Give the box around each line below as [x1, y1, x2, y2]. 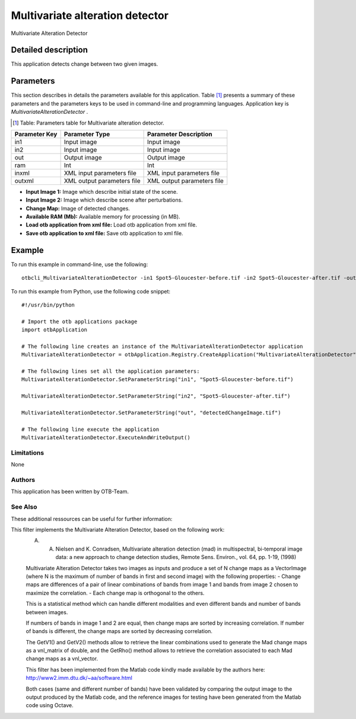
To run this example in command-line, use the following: [11, 261, 148, 268]
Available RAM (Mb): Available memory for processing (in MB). [26, 213, 180, 221]
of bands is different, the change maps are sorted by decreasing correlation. [26, 628, 213, 635]
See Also [11, 503, 37, 511]
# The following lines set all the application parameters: [21, 368, 200, 375]
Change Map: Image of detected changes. [26, 204, 131, 212]
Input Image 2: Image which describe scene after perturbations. [26, 196, 183, 204]
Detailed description [11, 45, 88, 55]
